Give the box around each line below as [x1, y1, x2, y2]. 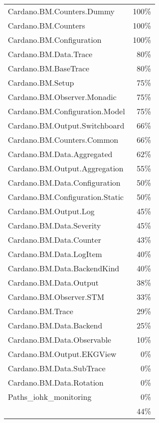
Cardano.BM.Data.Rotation [8, 377, 104, 388]
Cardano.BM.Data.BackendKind [8, 262, 119, 274]
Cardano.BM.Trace [8, 305, 74, 317]
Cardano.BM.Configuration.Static [8, 191, 124, 202]
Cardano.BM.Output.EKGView [8, 348, 117, 359]
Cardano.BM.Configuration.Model [8, 105, 125, 117]
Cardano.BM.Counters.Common [8, 134, 118, 145]
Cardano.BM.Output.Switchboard [8, 120, 125, 131]
